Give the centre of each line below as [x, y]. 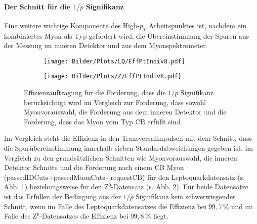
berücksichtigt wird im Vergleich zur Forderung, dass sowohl [115, 102]
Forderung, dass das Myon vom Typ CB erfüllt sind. [103, 121]
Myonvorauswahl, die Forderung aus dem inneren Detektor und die [125, 112]
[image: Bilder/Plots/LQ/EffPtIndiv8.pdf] [114, 61]
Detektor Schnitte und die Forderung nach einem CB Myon [94, 167]
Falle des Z [21, 216]
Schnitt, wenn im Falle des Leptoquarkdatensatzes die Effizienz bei [105, 206]
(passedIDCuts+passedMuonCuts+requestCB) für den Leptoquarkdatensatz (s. [125, 177]
